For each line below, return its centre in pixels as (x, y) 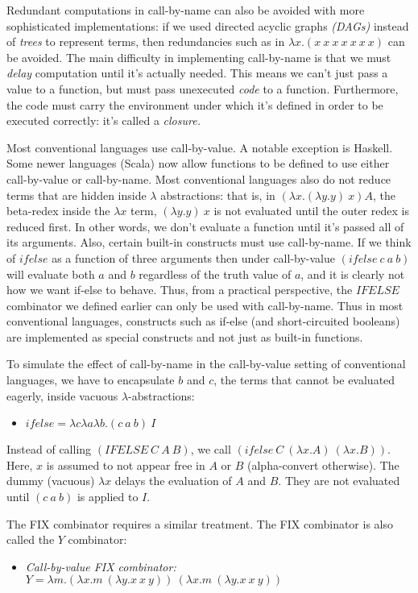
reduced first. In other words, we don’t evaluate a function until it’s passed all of (205, 226)
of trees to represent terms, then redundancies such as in (146, 41)
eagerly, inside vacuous (62, 395)
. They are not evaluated (339, 481)
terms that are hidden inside (77, 195)
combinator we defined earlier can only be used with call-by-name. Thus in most (205, 305)
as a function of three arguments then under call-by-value (193, 257)
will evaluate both (51, 274)
